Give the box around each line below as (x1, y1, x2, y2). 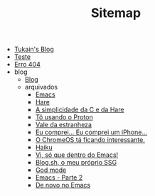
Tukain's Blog (14, 45, 55, 54)
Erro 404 (14, 60, 41, 69)
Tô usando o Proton (35, 113, 94, 121)
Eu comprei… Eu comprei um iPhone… (35, 128, 148, 136)
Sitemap (90, 5, 141, 21)
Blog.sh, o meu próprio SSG (35, 158, 117, 167)
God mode (35, 165, 67, 175)
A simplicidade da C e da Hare (35, 105, 124, 114)
